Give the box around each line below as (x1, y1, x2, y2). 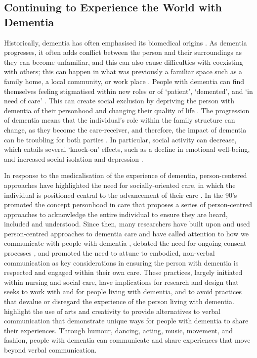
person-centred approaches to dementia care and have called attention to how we (4, 228, 249, 238)
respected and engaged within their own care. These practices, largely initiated (4, 267, 243, 277)
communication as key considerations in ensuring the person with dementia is (4, 257, 239, 268)
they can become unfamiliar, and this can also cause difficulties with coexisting (4, 56, 243, 67)
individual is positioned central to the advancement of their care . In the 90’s (4, 189, 237, 200)
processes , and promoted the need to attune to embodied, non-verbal (4, 248, 215, 258)
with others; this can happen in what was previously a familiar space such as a (4, 66, 243, 77)
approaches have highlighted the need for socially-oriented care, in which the (4, 179, 236, 190)
